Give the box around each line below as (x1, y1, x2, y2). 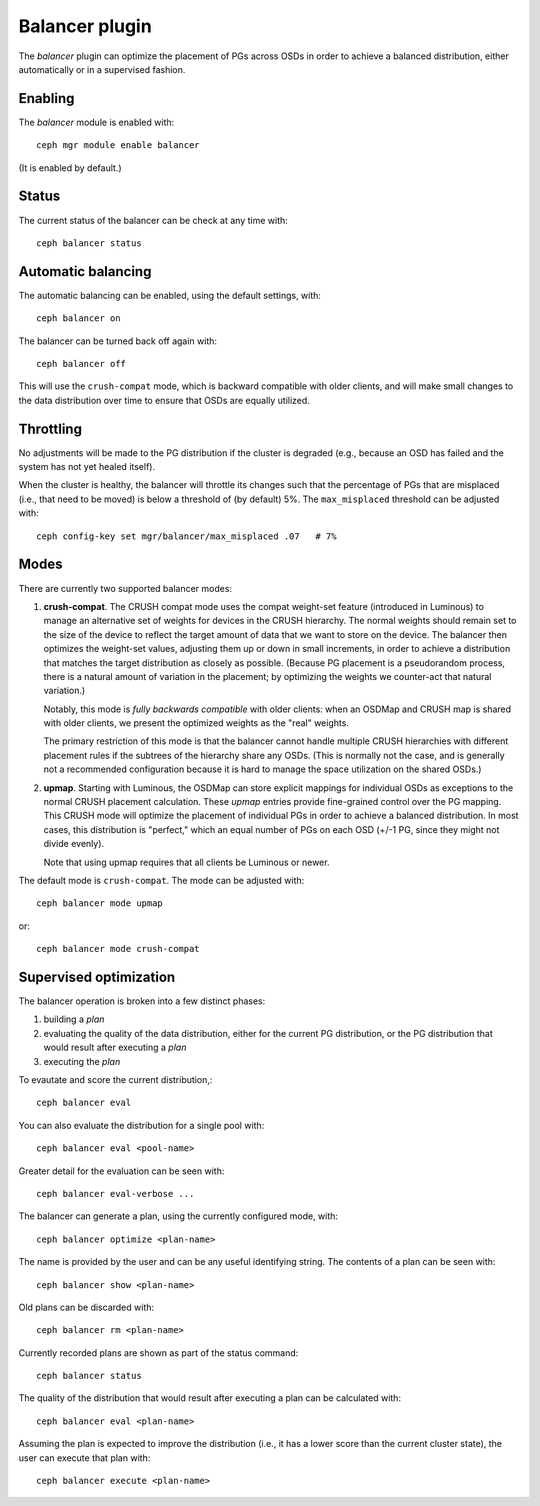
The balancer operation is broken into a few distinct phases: (18, 995, 266, 1007)
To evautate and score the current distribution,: (18, 1074, 213, 1085)
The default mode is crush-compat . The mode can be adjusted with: (18, 874, 305, 886)
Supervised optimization (18, 968, 176, 985)
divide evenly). (43, 838, 105, 850)
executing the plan (43, 1055, 121, 1067)
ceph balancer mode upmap (36, 898, 164, 909)
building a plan (43, 1013, 105, 1025)
